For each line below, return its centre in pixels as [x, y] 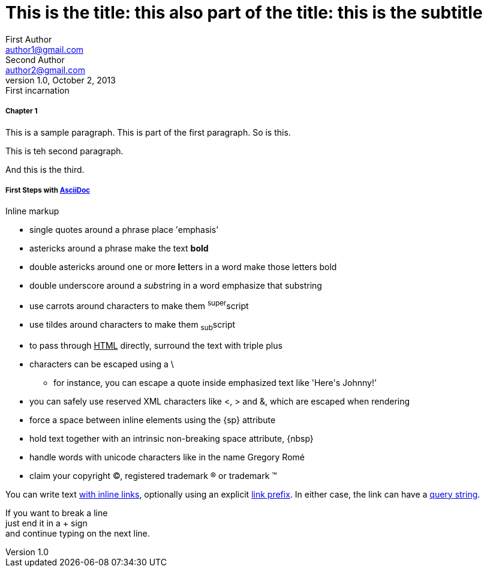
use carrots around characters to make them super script [139, 305]
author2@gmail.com [45, 70]
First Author [29, 39]
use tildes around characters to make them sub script [133, 325]
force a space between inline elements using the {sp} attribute [153, 420]
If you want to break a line [57, 513]
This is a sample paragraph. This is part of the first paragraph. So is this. [148, 132]
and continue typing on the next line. [78, 533]
